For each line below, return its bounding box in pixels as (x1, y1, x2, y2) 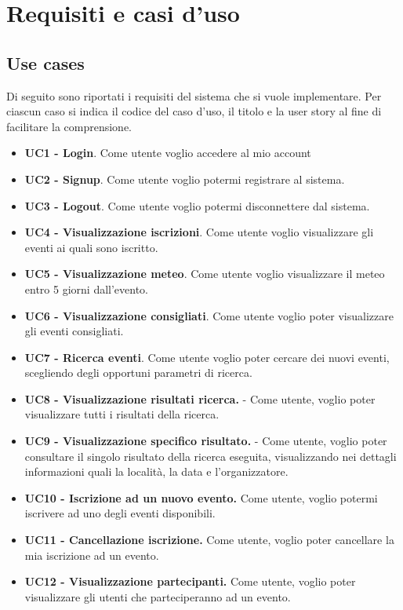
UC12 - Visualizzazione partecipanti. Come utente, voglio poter (24, 573, 356, 590)
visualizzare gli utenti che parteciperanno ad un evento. (24, 588, 291, 605)
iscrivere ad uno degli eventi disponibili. (24, 505, 216, 521)
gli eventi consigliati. (24, 323, 124, 339)
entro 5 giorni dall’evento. (24, 280, 149, 297)
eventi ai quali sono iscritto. (24, 239, 158, 255)
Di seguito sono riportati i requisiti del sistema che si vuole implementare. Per (6, 87, 382, 104)
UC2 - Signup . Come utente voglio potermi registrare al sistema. (24, 170, 345, 187)
